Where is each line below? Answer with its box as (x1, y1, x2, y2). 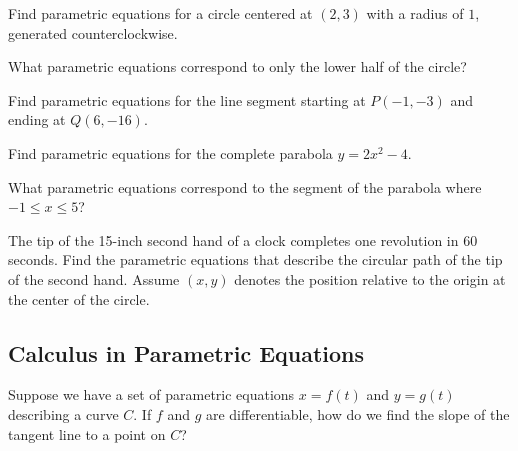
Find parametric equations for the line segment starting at (8, 89, 366, 110)
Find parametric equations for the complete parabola (8, 142, 333, 163)
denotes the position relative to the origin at (234, 268, 506, 289)
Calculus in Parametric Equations (8, 337, 365, 368)
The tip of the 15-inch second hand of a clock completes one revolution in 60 (8, 229, 478, 250)
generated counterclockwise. (8, 22, 178, 43)
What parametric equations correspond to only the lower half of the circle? (8, 56, 467, 77)
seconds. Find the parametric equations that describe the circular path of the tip (8, 249, 503, 270)
